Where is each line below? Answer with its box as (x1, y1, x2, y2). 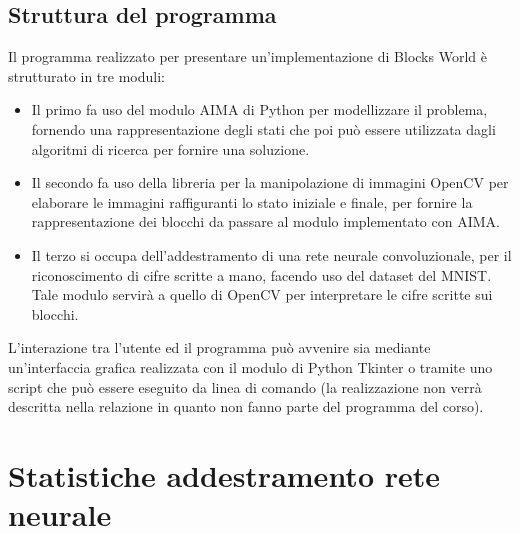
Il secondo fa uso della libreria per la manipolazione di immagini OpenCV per (31, 172, 509, 193)
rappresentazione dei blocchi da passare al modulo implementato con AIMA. (31, 211, 500, 232)
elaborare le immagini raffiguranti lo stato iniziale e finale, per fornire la (31, 191, 473, 212)
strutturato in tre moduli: (8, 65, 165, 86)
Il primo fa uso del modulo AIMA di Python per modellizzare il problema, (31, 99, 488, 120)
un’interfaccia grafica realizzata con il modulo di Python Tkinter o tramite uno (8, 356, 493, 377)
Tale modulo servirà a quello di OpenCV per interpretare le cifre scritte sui (31, 284, 493, 305)
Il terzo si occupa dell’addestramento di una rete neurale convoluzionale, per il (31, 244, 512, 265)
